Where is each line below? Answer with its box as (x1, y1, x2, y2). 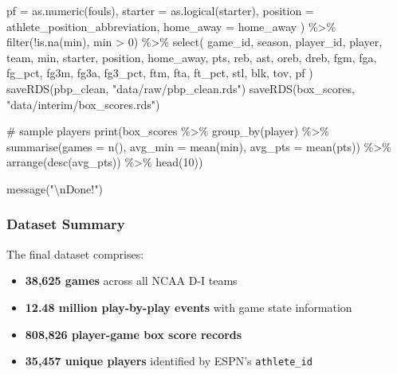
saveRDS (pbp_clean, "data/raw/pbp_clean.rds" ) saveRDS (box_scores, (6, 80, 355, 96)
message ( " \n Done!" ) (6, 180, 103, 197)
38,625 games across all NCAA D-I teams (25, 272, 238, 289)
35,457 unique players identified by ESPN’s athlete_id (25, 353, 312, 369)
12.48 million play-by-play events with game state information (25, 298, 352, 315)
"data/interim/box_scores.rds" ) (6, 95, 160, 112)
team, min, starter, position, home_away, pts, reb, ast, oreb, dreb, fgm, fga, (6, 49, 377, 65)
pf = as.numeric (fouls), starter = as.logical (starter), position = (6, 2, 314, 18)
